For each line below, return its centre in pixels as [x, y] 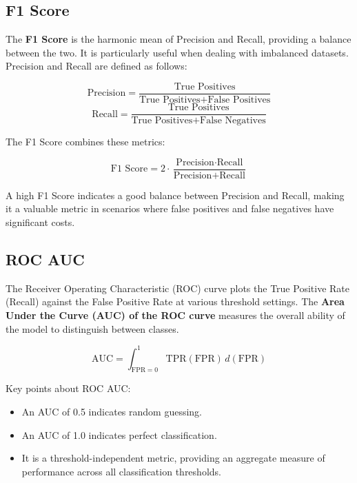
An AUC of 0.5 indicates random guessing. [112, 412]
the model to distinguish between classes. [92, 328]
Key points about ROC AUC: [68, 388]
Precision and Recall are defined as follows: [96, 66]
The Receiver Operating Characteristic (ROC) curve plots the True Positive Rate [177, 288]
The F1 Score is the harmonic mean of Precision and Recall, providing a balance [178, 39]
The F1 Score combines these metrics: [85, 142]
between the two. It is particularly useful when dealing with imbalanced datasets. [177, 52]
